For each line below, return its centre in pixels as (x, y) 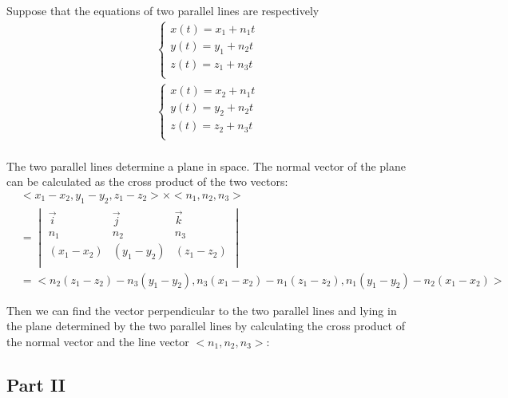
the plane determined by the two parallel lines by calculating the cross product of (206, 326)
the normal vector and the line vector (98, 341)
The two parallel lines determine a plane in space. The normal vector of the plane (206, 166)
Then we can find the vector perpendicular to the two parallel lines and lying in (202, 310)
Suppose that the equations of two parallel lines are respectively (163, 10)
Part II (36, 384)
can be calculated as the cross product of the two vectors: (147, 181)
